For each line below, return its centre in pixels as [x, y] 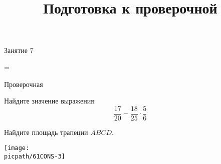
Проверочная [24, 84]
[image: [17, 148]
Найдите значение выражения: [50, 101]
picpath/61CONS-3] [35, 157]
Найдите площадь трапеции [46, 132]
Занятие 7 [19, 50]
